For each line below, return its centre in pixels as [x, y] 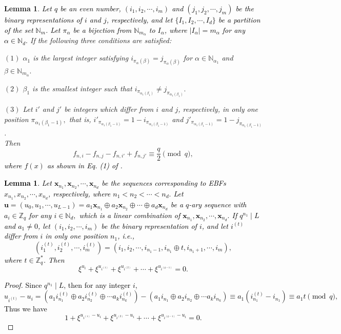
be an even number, [91, 8]
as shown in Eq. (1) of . [85, 165]
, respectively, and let [139, 19]
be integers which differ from [109, 109]
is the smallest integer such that [82, 88]
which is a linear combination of [130, 215]
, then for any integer [97, 284]
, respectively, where [79, 193]
